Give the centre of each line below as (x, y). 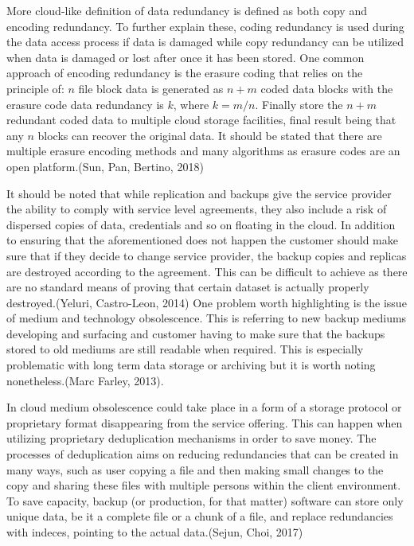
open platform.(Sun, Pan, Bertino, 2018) (105, 166)
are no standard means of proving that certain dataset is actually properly (188, 287)
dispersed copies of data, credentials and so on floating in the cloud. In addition (201, 224)
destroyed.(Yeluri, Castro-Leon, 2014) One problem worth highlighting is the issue (207, 302)
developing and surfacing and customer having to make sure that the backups (196, 333)
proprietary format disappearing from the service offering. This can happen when (205, 422)
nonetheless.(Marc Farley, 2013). (85, 380)
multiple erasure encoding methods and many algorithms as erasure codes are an (203, 151)
